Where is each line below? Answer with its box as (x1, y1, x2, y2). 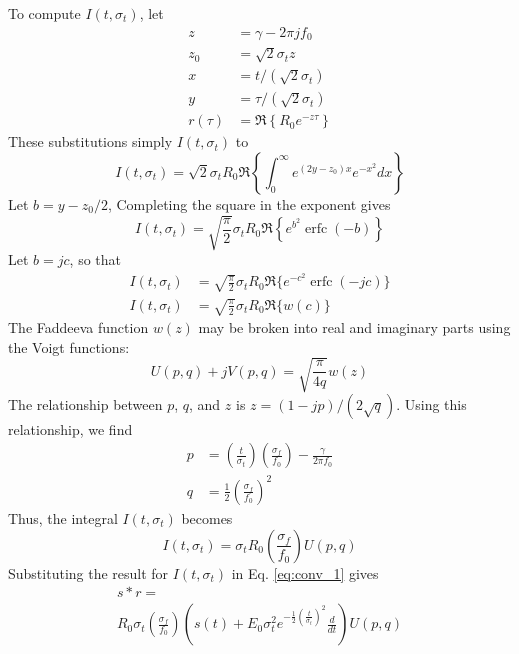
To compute (8, 3, 81, 23)
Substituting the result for (8, 562, 169, 583)
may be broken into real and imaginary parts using (198, 317, 511, 338)
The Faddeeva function (8, 317, 149, 338)
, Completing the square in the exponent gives (107, 193, 391, 214)
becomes (181, 508, 233, 528)
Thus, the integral (8, 508, 118, 528)
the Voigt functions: (8, 336, 130, 357)
